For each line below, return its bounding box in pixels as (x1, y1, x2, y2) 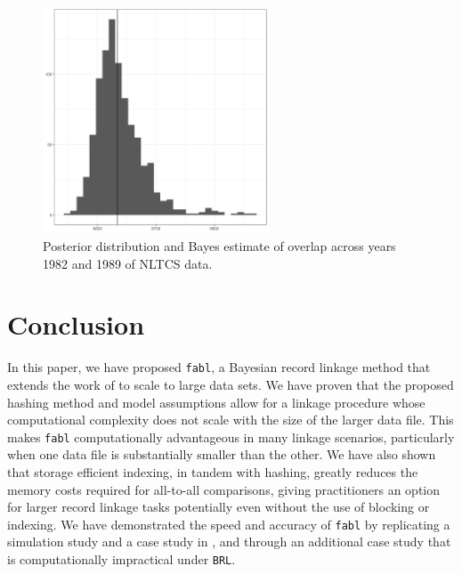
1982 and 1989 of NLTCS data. (43, 254, 213, 272)
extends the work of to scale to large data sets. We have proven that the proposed (7, 375, 454, 393)
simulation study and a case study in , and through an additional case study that (7, 532, 451, 551)
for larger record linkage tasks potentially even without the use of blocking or (7, 497, 430, 516)
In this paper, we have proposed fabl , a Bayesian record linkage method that (7, 358, 431, 376)
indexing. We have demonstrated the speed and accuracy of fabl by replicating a (7, 514, 450, 533)
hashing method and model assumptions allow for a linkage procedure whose (7, 392, 426, 411)
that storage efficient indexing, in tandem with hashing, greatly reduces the (7, 462, 418, 481)
